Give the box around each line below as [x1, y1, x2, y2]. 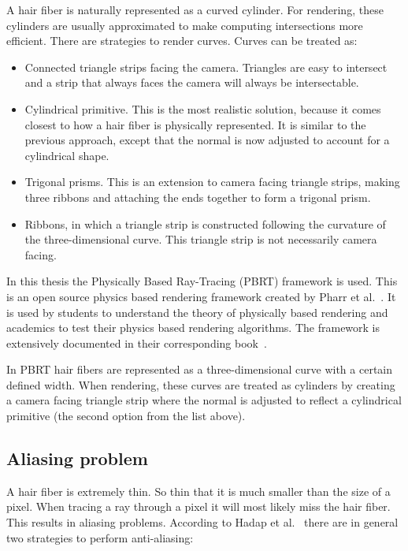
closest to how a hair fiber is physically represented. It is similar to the [24, 116, 366, 132]
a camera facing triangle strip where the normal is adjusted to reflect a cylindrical [6, 392, 402, 408]
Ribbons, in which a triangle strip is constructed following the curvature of [24, 215, 386, 232]
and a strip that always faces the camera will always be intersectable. [24, 74, 359, 91]
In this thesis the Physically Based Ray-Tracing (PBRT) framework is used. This [6, 273, 398, 289]
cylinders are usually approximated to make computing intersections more [6, 17, 363, 33]
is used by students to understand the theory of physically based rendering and [6, 303, 388, 320]
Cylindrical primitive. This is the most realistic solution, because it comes [24, 100, 381, 117]
